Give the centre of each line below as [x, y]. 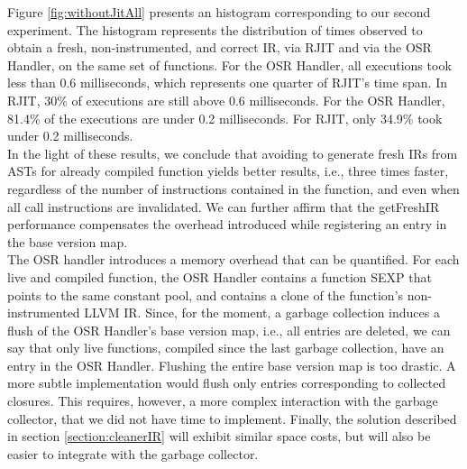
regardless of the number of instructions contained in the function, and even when [233, 188]
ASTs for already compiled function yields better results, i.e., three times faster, [228, 171]
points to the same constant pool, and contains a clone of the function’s [206, 294]
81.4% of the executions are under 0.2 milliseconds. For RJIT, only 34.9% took [225, 118]
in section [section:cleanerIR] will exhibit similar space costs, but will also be [219, 436]
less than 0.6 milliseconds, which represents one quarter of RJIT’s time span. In [228, 83]
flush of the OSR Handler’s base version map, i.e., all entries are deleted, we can [229, 330]
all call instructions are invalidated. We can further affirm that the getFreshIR [224, 206]
